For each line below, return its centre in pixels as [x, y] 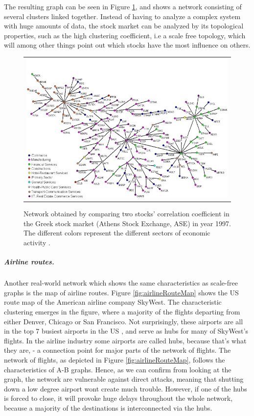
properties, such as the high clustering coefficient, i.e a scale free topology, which [125, 35]
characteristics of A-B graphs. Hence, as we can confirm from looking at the [118, 369]
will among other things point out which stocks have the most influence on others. [127, 45]
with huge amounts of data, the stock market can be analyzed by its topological [124, 26]
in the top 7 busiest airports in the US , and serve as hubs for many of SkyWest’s [126, 331]
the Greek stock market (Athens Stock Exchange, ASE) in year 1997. [127, 223]
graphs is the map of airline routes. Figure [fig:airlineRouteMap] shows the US [121, 292]
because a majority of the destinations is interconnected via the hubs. [108, 407]
